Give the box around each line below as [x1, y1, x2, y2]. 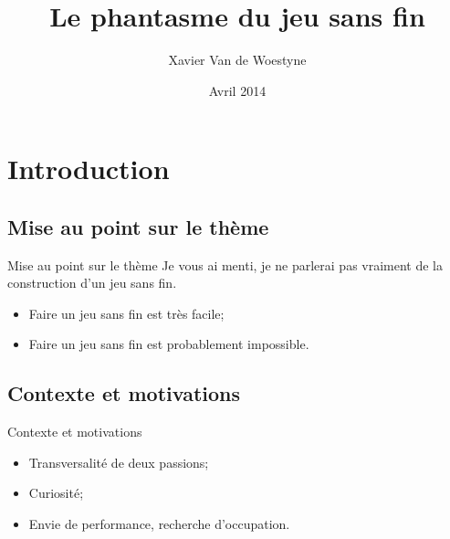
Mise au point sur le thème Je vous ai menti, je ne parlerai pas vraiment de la [7, 255, 444, 274]
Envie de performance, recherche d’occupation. [28, 514, 290, 534]
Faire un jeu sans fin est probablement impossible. [28, 334, 309, 354]
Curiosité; [28, 483, 84, 502]
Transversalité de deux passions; [28, 452, 209, 471]
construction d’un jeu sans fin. [7, 273, 177, 292]
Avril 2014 [208, 80, 267, 100]
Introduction [7, 150, 170, 187]
